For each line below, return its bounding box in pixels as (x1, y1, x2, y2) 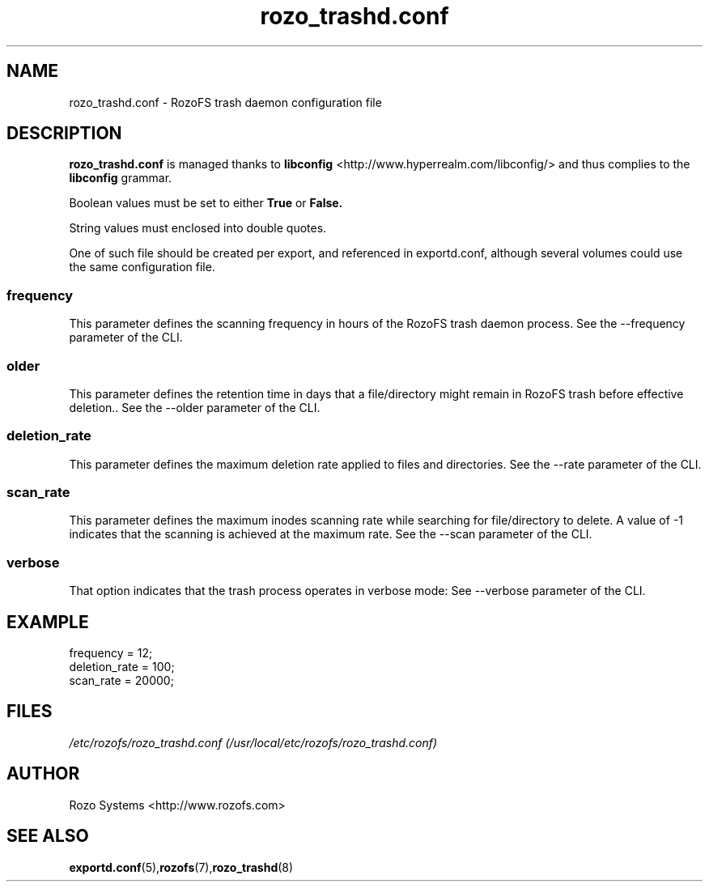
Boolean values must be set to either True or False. (69, 196, 343, 210)
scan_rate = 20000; (69, 673, 174, 688)
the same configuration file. (69, 260, 215, 274)
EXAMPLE (6, 611, 89, 632)
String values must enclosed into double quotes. (69, 221, 327, 236)
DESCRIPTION (6, 123, 122, 144)
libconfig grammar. (69, 171, 172, 185)
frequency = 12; (69, 646, 153, 661)
